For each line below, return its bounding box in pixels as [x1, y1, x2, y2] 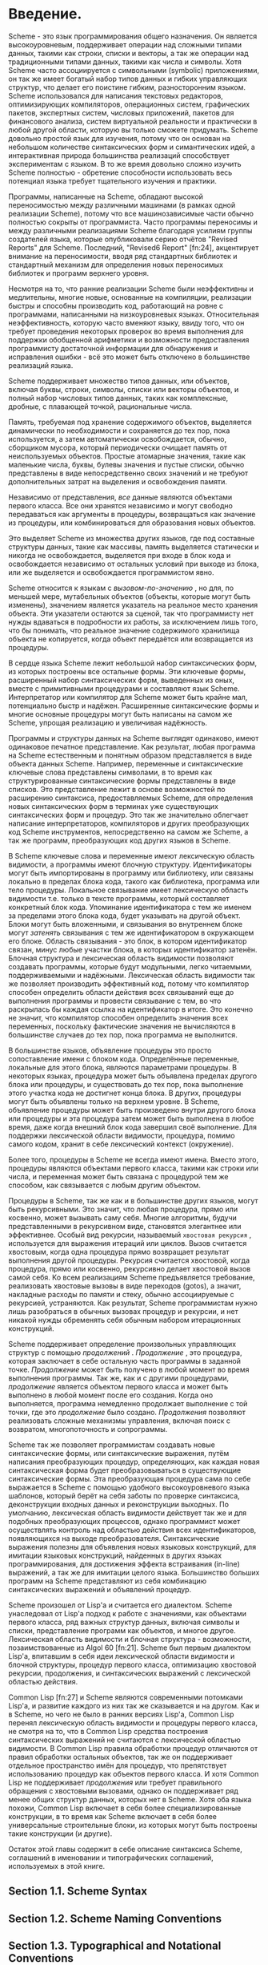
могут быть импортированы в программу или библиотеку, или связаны [8, 867, 254, 878]
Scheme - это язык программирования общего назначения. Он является [8, 31, 258, 41]
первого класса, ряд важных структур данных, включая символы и [8, 1617, 240, 1627]
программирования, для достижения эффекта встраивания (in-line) [8, 1559, 240, 1568]
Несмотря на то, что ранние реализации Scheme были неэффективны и [8, 284, 254, 293]
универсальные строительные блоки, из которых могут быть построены [8, 1820, 258, 1830]
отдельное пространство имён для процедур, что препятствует [8, 1761, 227, 1770]
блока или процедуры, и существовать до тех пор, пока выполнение [8, 1079, 244, 1089]
